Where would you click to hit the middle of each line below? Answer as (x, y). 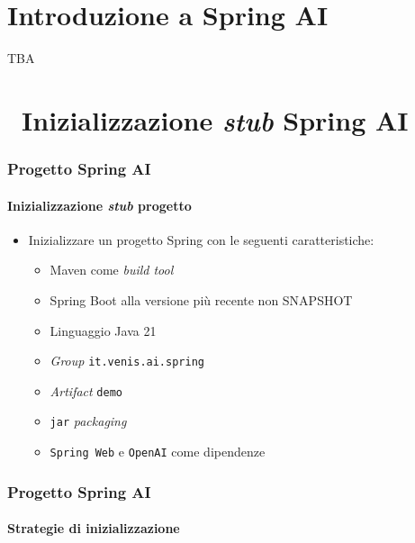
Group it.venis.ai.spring (127, 361)
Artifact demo (86, 390)
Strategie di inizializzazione (94, 528)
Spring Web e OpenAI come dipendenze (158, 452)
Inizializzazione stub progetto (99, 205)
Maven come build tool (112, 270)
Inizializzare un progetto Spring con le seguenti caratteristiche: (201, 239)
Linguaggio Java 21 (103, 330)
